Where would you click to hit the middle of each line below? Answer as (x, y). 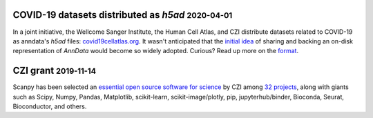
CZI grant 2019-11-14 (55, 71)
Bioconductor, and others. (50, 106)
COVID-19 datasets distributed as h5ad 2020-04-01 (123, 15)
